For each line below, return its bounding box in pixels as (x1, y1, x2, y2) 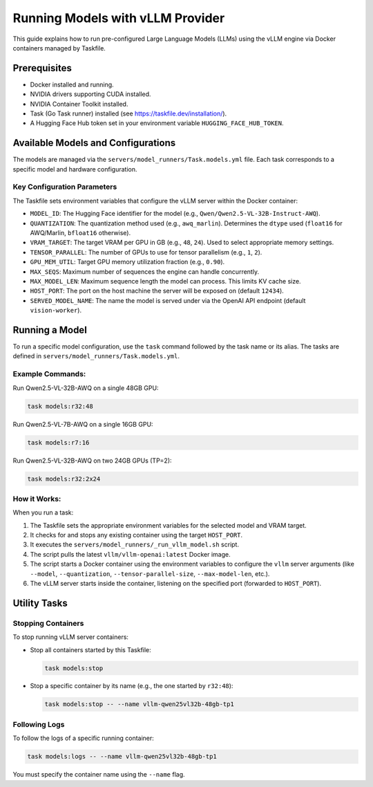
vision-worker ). (30, 306, 82, 315)
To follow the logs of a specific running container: (12, 734, 155, 743)
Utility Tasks (12, 597, 68, 609)
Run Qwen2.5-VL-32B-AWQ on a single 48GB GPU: (12, 384, 159, 392)
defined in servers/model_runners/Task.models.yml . (12, 352, 180, 360)
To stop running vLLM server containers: (12, 633, 129, 641)
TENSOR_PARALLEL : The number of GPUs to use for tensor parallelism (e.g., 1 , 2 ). (30, 248, 262, 256)
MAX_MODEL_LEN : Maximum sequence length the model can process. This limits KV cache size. (30, 277, 301, 285)
